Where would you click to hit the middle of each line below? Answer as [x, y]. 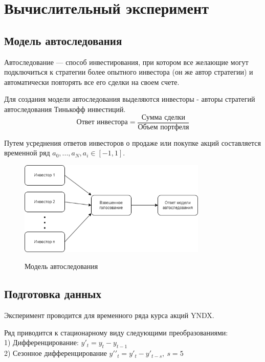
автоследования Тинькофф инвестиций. [65, 109]
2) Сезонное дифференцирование [56, 353]
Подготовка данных [53, 294]
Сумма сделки [163, 117]
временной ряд [27, 153]
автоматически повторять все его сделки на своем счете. [92, 82]
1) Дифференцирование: [41, 342]
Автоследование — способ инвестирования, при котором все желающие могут [126, 62]
